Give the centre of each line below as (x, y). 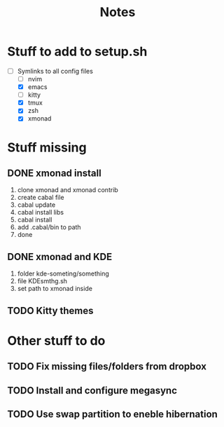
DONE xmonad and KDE (60, 257)
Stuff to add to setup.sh (77, 52)
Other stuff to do (56, 340)
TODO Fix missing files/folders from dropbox (107, 366)
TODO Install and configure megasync (92, 390)
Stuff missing (47, 147)
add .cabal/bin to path (49, 227)
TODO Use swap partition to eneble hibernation (113, 414)
